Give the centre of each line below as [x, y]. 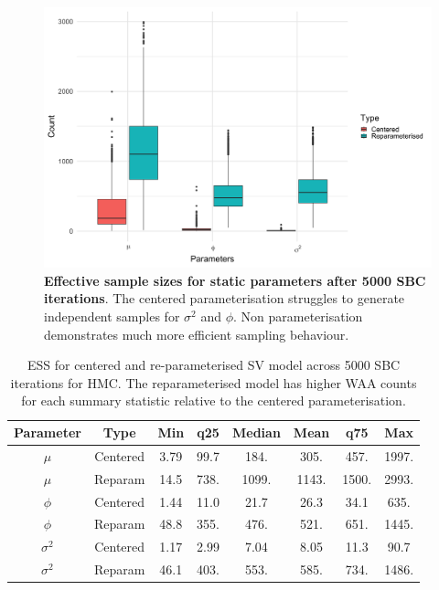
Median [256, 432]
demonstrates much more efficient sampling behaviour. [197, 334]
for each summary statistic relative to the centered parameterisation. [214, 400]
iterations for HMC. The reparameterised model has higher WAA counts [214, 382]
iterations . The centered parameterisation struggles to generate [225, 298]
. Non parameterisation [298, 316]
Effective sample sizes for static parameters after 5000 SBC [235, 280]
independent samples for [112, 316]
